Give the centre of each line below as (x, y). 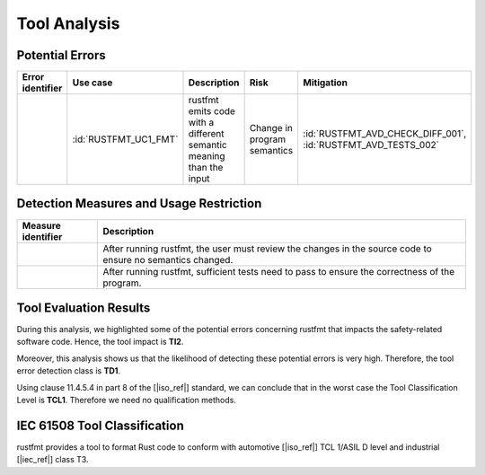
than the (206, 168)
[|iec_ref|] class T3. (53, 460)
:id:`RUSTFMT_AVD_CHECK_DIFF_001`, (385, 134)
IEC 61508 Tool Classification (100, 425)
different (206, 134)
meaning (207, 156)
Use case (93, 83)
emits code (212, 111)
